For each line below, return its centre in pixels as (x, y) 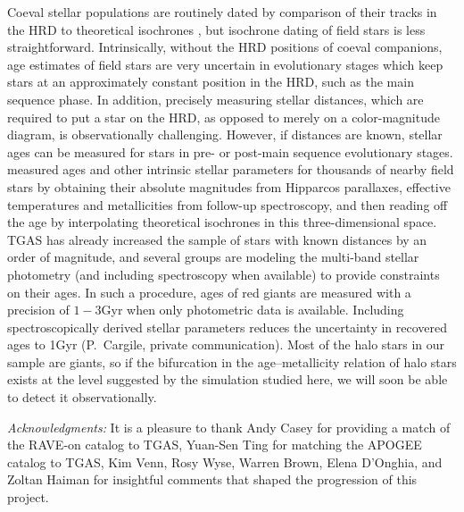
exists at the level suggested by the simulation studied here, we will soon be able (228, 379)
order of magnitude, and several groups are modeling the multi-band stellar (213, 257)
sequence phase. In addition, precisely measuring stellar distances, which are (215, 99)
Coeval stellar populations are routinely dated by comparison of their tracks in (222, 12)
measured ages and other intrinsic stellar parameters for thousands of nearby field (231, 169)
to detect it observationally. (82, 397)
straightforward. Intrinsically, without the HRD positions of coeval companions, (225, 47)
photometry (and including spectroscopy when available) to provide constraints (224, 274)
